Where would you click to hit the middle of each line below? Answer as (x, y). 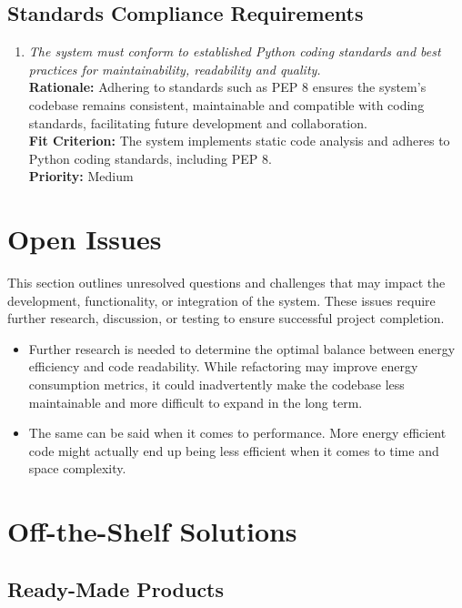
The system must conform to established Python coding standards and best (235, 51)
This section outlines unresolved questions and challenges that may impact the (226, 283)
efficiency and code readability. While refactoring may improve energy (223, 366)
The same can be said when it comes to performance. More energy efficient (237, 433)
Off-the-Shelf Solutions (152, 531)
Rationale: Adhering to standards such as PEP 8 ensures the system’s (227, 87)
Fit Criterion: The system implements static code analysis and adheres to (239, 141)
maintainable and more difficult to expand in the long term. (196, 402)
